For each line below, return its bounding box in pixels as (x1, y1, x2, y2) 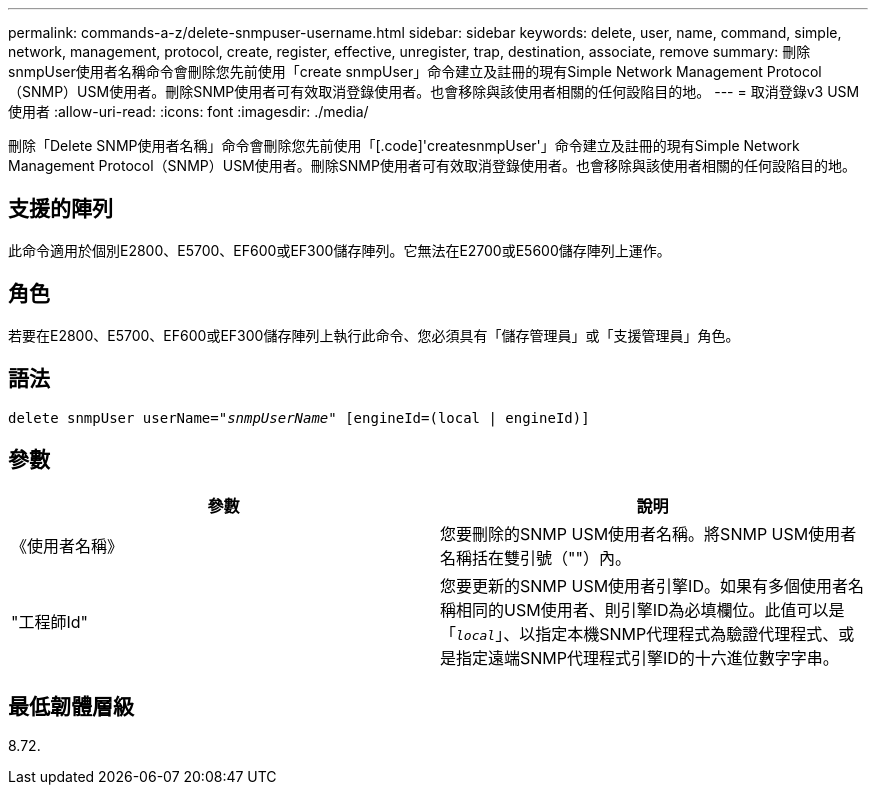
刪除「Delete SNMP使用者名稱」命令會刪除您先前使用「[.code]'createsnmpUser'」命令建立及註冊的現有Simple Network (8, 137, 800, 154)
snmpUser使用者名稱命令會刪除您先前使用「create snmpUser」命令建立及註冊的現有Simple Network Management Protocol (8, 63, 822, 80)
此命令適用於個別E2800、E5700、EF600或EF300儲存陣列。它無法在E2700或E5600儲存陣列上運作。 (8, 241, 671, 259)
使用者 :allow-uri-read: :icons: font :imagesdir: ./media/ (8, 103, 369, 120)
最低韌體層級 (8, 693, 134, 719)
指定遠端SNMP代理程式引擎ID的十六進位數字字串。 (456, 648, 839, 669)
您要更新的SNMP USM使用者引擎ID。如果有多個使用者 (440, 576, 848, 597)
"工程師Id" (11, 612, 89, 633)
